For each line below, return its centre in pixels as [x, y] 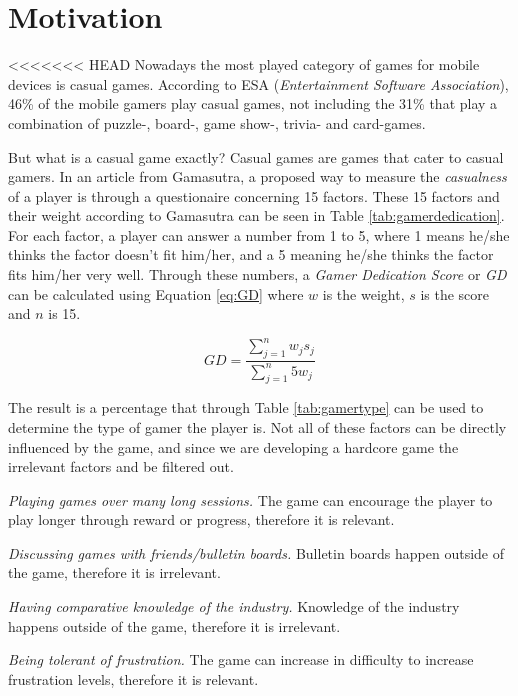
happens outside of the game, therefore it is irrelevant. [174, 625]
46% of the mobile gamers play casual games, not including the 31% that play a [253, 103]
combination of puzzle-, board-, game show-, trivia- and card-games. [217, 122]
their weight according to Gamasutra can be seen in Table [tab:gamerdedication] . [256, 215]
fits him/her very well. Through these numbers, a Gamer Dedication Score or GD [257, 274]
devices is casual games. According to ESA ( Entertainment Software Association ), [258, 83]
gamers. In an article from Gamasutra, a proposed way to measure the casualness [257, 176]
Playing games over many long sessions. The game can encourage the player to [250, 499]
